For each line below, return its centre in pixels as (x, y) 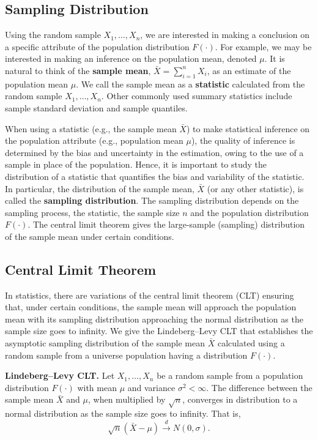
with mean (97, 387)
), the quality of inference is (243, 140)
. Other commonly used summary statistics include (197, 96)
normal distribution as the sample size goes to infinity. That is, (123, 413)
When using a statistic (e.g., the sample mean (91, 128)
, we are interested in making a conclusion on (225, 35)
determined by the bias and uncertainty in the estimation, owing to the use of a (154, 152)
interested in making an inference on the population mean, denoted (131, 58)
